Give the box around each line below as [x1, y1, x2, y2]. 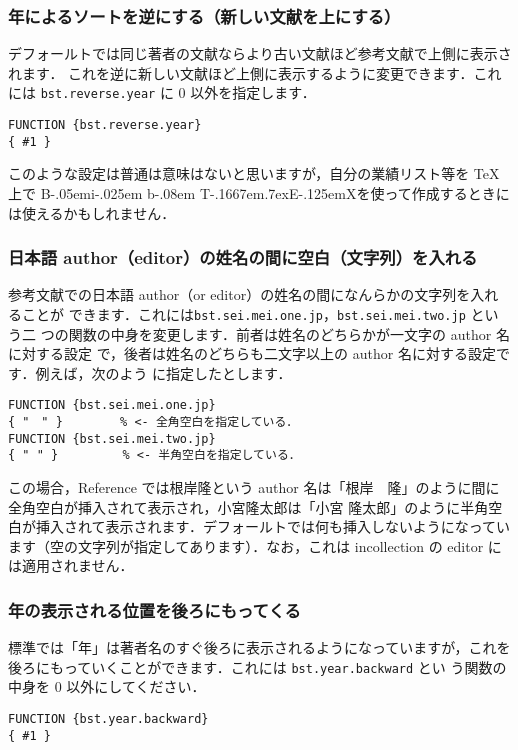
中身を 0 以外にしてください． [8, 676, 206, 697]
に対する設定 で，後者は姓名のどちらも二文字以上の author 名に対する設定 [8, 343, 496, 364]
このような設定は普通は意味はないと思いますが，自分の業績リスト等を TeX [8, 163, 500, 184]
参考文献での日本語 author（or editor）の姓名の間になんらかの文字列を [8, 284, 471, 305]
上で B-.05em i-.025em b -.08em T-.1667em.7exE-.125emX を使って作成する [8, 182, 468, 203]
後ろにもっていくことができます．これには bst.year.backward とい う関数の [8, 656, 507, 677]
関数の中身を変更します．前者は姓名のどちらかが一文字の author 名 [68, 323, 510, 344]
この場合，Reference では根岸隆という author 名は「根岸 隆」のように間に [8, 477, 500, 498]
